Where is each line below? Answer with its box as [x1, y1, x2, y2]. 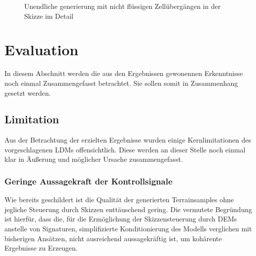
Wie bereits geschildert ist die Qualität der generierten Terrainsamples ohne [4, 194, 234, 205]
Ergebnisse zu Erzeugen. [4, 243, 78, 253]
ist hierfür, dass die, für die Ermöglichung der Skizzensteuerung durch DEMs [4, 214, 237, 224]
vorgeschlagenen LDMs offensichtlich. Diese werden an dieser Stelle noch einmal [4, 144, 246, 154]
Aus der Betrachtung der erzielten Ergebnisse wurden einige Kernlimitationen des [4, 135, 251, 145]
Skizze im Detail [24, 10, 73, 21]
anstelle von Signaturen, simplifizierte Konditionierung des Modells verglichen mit [4, 223, 252, 234]
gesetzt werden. [4, 87, 51, 98]
